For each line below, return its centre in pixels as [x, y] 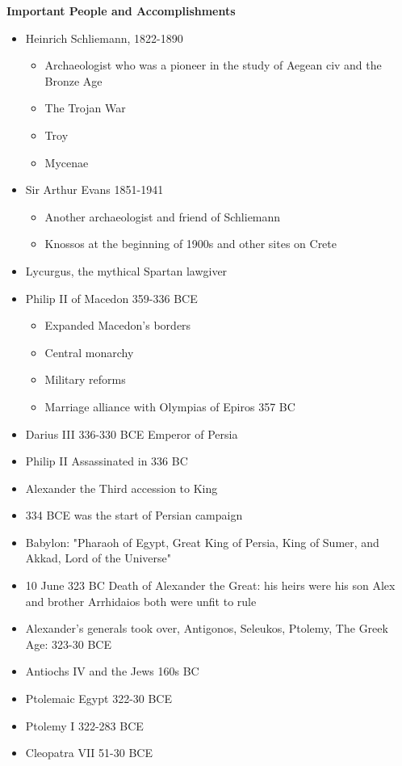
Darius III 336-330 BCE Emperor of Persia [132, 434]
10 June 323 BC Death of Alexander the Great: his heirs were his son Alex [210, 585]
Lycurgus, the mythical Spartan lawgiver [126, 270]
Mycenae [67, 162]
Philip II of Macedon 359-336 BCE [111, 298]
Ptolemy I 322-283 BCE [84, 725]
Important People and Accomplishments [121, 11]
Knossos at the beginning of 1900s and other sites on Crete [191, 244]
